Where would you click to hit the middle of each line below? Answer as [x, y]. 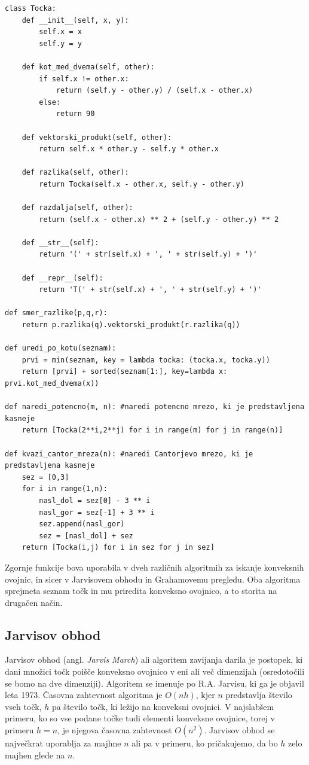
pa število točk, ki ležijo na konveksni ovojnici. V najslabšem [163, 706]
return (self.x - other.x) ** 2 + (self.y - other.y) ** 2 [159, 219]
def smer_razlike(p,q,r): [56, 313]
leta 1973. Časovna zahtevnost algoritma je [84, 695]
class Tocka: [30, 8]
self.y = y [60, 43]
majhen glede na [35, 755]
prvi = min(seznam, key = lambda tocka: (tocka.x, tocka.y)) [146, 360]
